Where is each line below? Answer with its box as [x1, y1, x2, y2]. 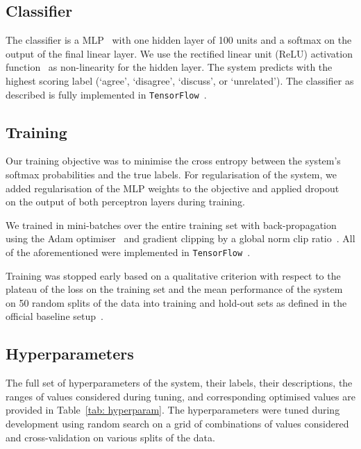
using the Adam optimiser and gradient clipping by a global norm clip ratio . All [6, 231, 355, 246]
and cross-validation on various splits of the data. [6, 430, 215, 444]
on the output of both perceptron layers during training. [6, 194, 245, 209]
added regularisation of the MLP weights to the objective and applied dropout [6, 180, 339, 195]
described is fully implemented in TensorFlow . [6, 87, 207, 101]
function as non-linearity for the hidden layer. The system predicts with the [6, 60, 333, 74]
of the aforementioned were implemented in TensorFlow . [6, 245, 251, 259]
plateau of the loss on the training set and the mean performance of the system [6, 282, 343, 296]
